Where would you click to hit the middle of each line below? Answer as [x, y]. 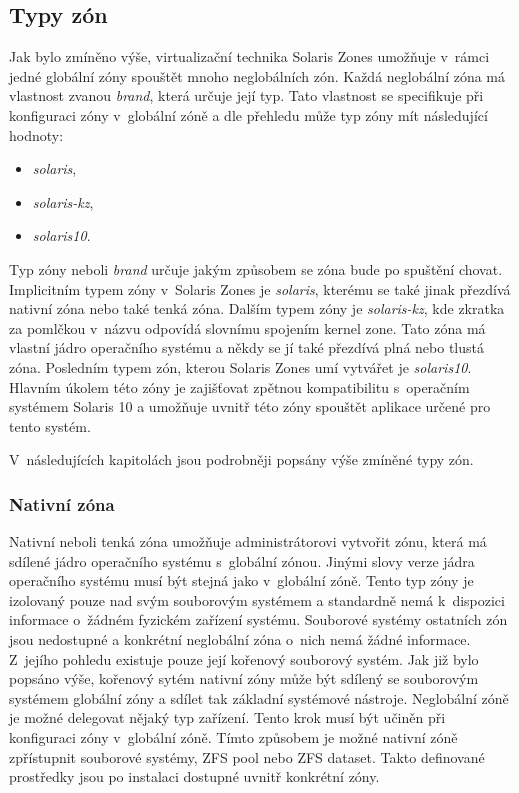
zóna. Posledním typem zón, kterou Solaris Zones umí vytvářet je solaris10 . [240, 366]
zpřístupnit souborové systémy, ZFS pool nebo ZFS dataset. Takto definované [247, 756]
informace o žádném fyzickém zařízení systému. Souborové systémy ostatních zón [258, 619]
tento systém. [50, 425]
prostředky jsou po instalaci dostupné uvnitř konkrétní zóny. [194, 776]
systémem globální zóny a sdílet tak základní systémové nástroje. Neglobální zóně [259, 697]
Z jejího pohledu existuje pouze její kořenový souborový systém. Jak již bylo [244, 658]
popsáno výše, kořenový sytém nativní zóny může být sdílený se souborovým [244, 678]
